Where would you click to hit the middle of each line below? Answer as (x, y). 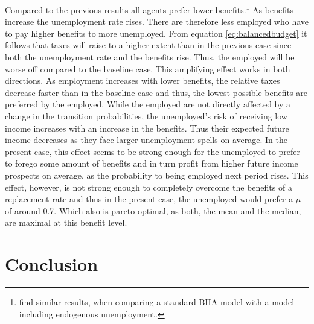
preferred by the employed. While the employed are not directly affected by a (148, 104)
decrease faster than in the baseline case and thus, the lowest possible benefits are (156, 92)
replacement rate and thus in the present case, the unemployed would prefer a (149, 199)
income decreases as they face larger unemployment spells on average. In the (146, 140)
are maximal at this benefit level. (66, 222)
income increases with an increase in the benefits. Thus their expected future (147, 128)
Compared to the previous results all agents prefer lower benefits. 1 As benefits (149, 9)
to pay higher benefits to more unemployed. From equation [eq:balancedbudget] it (156, 33)
